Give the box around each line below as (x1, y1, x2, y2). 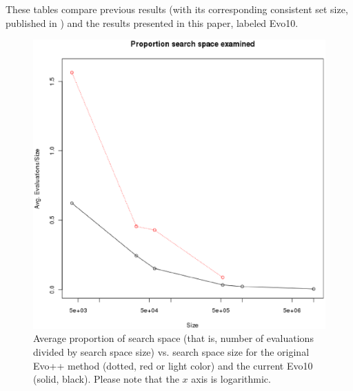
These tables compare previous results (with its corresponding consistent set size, (6, 2, 348, 16)
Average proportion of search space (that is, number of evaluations (33, 331, 314, 345)
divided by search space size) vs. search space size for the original (33, 344, 310, 359)
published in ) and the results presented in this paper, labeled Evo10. (6, 15, 299, 30)
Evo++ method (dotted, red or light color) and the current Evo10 (33, 358, 313, 372)
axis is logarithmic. (191, 372, 271, 386)
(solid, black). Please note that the (33, 372, 179, 386)
